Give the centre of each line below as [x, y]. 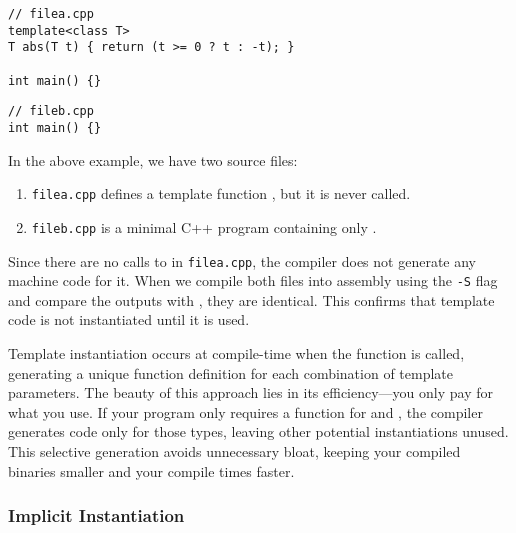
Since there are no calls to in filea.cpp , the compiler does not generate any [242, 260]
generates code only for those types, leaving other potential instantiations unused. [258, 431]
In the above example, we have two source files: [153, 159]
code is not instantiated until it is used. [129, 319]
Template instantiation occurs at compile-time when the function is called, [236, 353]
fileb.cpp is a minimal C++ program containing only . [204, 226]
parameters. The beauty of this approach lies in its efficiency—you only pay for [251, 392]
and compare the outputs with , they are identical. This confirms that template [251, 299]
